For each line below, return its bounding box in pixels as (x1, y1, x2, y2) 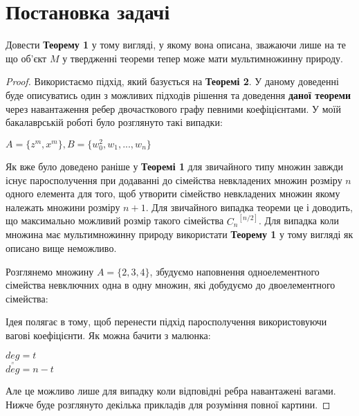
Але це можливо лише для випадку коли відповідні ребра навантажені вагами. (6, 383, 336, 397)
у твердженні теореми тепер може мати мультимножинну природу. (62, 51, 343, 65)
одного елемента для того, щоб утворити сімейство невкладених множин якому (6, 186, 340, 201)
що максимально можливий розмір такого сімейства (6, 213, 224, 228)
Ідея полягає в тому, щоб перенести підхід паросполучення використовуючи (6, 314, 327, 329)
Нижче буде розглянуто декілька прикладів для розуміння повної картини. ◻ (6, 397, 331, 411)
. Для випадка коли (259, 213, 340, 228)
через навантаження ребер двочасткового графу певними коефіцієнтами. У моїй (6, 101, 341, 116)
